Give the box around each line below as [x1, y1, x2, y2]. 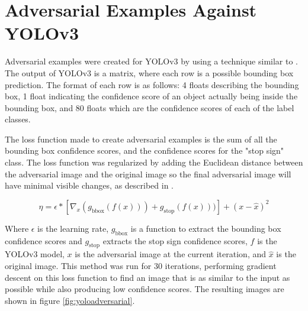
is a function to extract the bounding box [130, 222, 281, 234]
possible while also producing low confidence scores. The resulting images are [5, 283, 284, 295]
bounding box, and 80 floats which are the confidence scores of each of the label [5, 101, 294, 114]
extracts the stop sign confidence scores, [102, 234, 248, 247]
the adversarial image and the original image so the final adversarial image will [5, 167, 291, 180]
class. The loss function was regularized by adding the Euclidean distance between [5, 156, 303, 169]
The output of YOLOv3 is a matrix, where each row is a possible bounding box [5, 66, 294, 79]
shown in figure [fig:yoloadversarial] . [5, 294, 135, 306]
